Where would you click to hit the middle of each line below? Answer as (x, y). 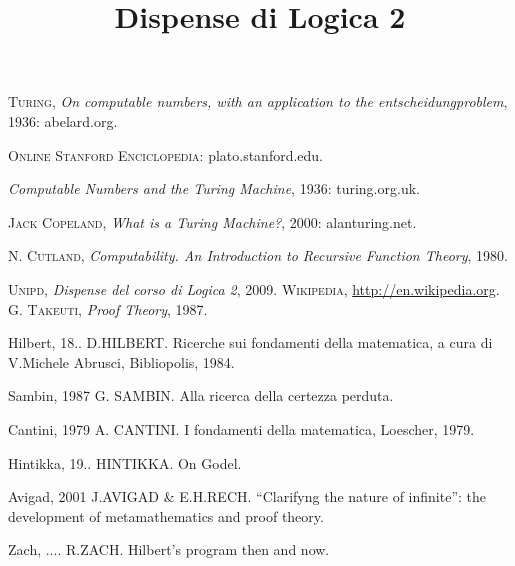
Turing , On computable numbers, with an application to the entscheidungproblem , (258, 101)
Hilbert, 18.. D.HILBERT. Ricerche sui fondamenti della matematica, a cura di (250, 342)
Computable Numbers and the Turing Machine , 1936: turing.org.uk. (214, 188)
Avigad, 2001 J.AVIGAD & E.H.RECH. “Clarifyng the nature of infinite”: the (247, 496)
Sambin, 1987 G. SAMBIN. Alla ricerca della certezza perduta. (201, 395)
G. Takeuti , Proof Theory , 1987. (108, 308)
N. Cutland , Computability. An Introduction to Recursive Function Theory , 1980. (258, 255)
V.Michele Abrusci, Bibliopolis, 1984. (121, 361)
